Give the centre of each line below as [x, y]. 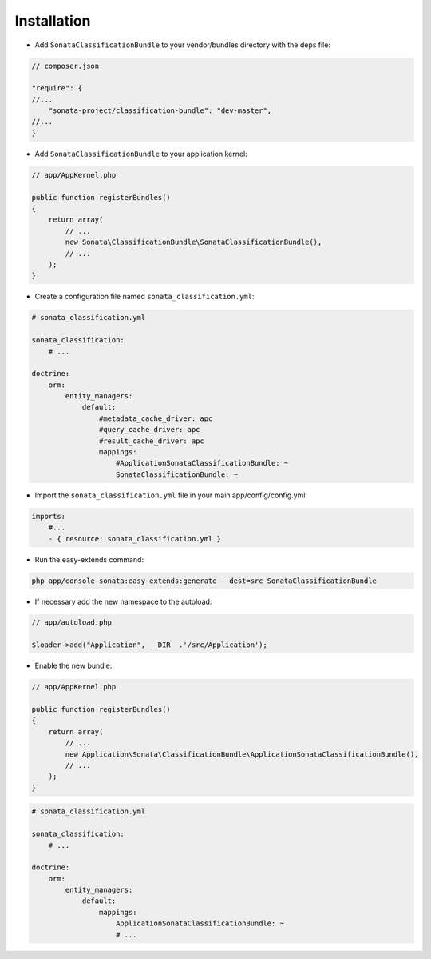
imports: [49, 516]
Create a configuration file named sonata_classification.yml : [144, 297]
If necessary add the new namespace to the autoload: [123, 601]
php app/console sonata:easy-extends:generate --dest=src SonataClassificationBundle [204, 581]
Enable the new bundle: [73, 666]
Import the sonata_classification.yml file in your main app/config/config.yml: [171, 495]
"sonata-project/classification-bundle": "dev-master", [160, 111]
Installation [53, 21]
